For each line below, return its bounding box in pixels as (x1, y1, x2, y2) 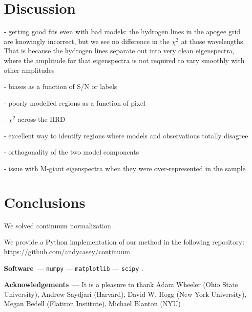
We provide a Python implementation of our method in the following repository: (4, 237, 245, 247)
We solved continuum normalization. (4, 220, 113, 230)
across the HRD (18, 114, 65, 124)
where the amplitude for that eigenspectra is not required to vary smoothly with (4, 55, 245, 65)
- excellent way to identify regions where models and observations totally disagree (4, 130, 248, 140)
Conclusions (4, 192, 85, 212)
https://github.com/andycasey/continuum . (4, 246, 132, 256)
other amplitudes (4, 65, 55, 75)
